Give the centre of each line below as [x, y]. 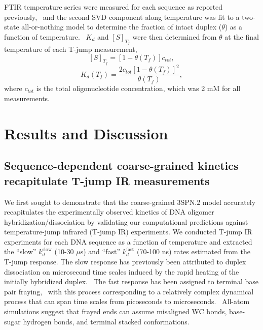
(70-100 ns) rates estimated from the [194, 251]
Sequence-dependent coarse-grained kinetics [121, 166]
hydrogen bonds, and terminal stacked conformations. [106, 321]
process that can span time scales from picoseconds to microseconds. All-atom [127, 301]
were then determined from [175, 36]
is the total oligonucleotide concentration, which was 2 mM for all [138, 88]
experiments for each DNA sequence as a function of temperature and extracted [128, 241]
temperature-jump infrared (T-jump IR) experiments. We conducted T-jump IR [128, 232]
